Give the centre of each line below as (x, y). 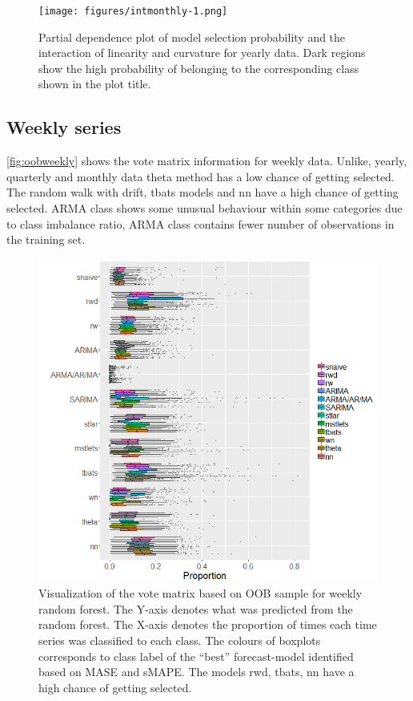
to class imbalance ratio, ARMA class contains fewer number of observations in (200, 223)
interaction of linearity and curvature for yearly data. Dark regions (202, 53)
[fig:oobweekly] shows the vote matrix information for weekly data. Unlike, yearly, (207, 161)
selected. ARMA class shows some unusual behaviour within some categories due (204, 208)
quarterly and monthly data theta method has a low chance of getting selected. (200, 176)
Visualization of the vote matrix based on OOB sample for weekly (200, 593)
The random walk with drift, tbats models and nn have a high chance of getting (202, 192)
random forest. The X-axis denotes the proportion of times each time (208, 624)
